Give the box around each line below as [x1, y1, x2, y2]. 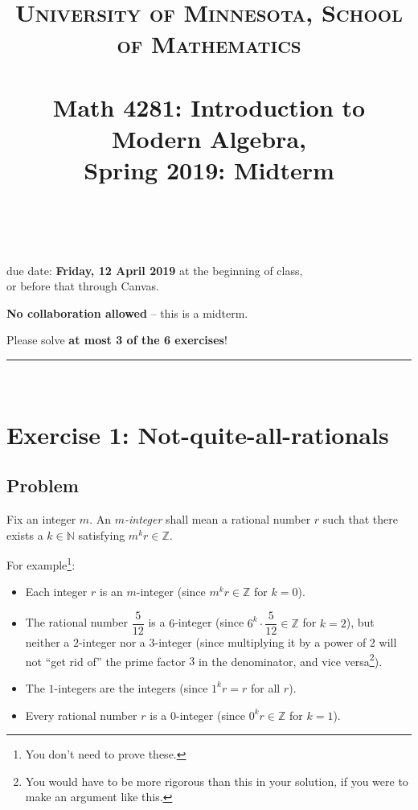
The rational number [25, 614, 129, 631]
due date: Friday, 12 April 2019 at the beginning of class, [6, 261, 303, 278]
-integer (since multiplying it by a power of [154, 634, 367, 651]
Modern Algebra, [112, 121, 306, 154]
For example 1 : [6, 554, 76, 573]
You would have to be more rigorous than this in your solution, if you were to [25, 772, 408, 789]
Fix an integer [6, 511, 76, 528]
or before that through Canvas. [6, 278, 159, 294]
